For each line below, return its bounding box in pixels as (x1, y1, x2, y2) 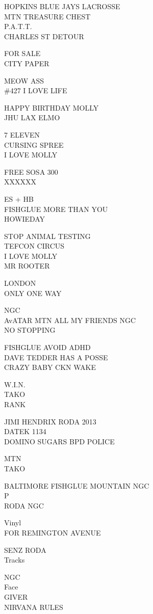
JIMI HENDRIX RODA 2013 (4, 416, 96, 426)
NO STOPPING (4, 325, 56, 335)
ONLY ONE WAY (4, 287, 62, 298)
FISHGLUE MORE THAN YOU (4, 203, 108, 214)
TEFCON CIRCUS (4, 241, 65, 251)
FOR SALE (4, 48, 41, 59)
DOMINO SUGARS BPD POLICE (4, 436, 115, 446)
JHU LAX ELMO (4, 112, 60, 123)
